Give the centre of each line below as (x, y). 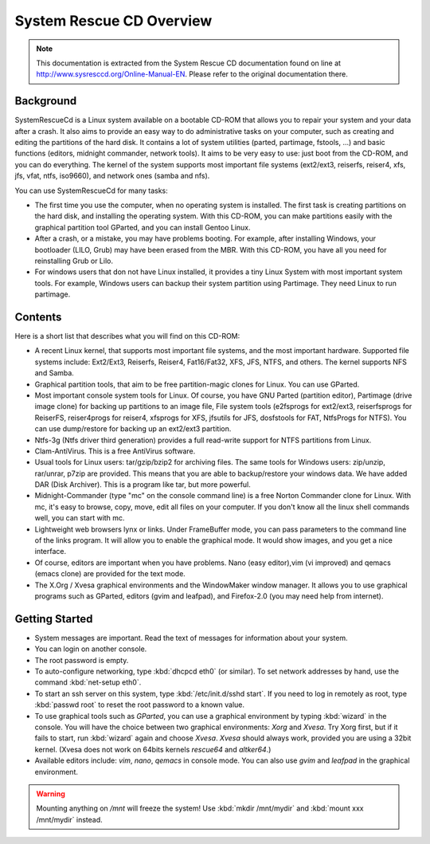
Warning (51, 794)
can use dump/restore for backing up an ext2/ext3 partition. (133, 429)
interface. (51, 552)
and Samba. (55, 373)
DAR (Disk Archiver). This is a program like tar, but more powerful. (143, 485)
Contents (38, 317)
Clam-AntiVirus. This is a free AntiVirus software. (115, 451)
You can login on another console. (91, 649)
